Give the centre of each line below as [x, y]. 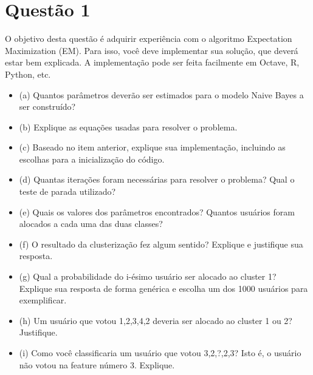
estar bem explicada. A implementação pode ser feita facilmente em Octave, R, [152, 62]
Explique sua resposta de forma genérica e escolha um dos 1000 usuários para [163, 288]
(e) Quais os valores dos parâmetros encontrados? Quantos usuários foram [157, 211]
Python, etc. [28, 74]
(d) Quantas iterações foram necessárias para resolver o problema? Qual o [157, 179]
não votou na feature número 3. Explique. [97, 364]
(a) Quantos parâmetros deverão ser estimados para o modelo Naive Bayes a [161, 94]
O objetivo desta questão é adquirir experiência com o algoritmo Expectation [149, 39]
